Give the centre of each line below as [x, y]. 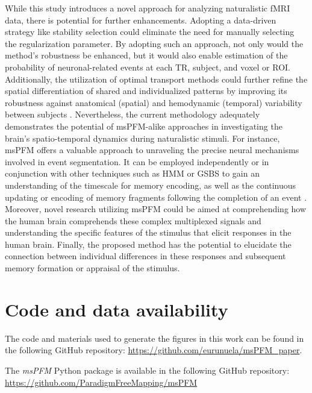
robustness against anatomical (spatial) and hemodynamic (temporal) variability [154, 102]
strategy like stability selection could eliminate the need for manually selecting [150, 32]
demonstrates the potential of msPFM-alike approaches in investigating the [144, 126]
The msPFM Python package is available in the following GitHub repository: [147, 370]
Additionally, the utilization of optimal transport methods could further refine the [156, 79]
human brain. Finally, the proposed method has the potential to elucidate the [148, 244]
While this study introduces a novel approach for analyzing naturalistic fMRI [148, 8]
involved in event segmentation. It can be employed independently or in [137, 161]
